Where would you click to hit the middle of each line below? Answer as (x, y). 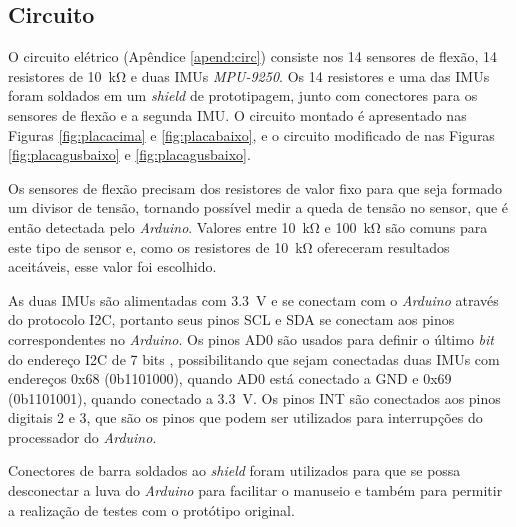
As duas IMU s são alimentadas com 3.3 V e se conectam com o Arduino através (253, 299)
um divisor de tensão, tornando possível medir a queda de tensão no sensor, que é (258, 207)
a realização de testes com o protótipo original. (151, 509)
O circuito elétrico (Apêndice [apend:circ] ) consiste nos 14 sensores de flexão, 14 (253, 56)
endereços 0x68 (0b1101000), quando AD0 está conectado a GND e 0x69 (230, 378)
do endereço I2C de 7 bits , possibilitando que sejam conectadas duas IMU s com (254, 358)
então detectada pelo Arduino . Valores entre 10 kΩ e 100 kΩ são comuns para (248, 226)
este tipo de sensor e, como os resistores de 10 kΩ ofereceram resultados (229, 246)
